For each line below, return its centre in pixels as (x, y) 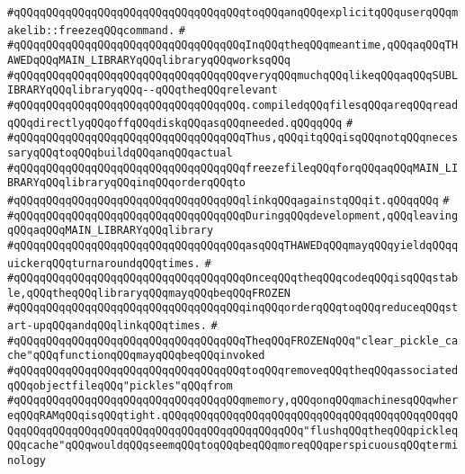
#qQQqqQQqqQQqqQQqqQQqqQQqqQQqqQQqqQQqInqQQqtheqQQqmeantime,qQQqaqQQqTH (233, 45)
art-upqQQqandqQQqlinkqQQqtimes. (107, 326)
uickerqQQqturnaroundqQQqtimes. (104, 263)
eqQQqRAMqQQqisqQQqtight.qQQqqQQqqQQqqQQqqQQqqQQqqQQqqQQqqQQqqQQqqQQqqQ (233, 416)
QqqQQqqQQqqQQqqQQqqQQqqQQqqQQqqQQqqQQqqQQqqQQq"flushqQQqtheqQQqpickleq (233, 430)
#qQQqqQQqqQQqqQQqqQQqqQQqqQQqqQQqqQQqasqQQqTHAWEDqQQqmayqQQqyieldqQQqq (233, 245)
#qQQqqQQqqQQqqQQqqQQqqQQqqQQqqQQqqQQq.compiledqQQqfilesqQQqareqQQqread (233, 105)
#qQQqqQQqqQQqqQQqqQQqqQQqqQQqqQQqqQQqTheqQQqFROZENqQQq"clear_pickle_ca (233, 340)
